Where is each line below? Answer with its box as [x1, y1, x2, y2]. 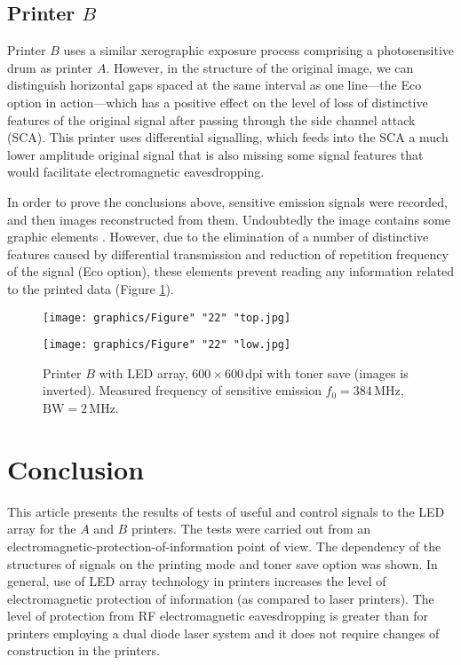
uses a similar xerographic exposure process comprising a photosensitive [63, 41, 454, 59]
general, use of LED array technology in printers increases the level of [7, 572, 386, 590]
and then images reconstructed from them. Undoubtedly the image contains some [7, 210, 450, 228]
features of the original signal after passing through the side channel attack [7, 110, 416, 129]
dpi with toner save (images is [245, 363, 409, 382]
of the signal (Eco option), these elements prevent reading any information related [7, 262, 455, 281]
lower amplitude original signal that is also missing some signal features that [7, 145, 424, 163]
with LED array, [99, 363, 188, 382]
